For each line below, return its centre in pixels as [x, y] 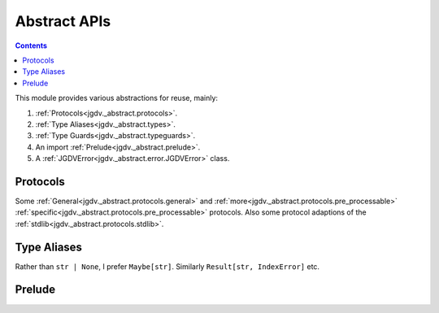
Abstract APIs [63, 21]
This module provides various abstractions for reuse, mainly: [117, 98]
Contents [31, 46]
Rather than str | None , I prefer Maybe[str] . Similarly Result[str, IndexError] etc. [167, 266]
